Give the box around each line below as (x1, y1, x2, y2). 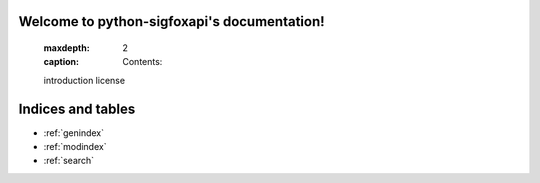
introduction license (43, 74, 125, 86)
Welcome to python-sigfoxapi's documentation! (18, 13, 325, 30)
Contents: (122, 56, 163, 68)
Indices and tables (18, 100, 136, 117)
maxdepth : (43, 42, 90, 54)
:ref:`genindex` (43, 126, 105, 139)
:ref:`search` (43, 155, 95, 167)
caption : (43, 56, 80, 68)
